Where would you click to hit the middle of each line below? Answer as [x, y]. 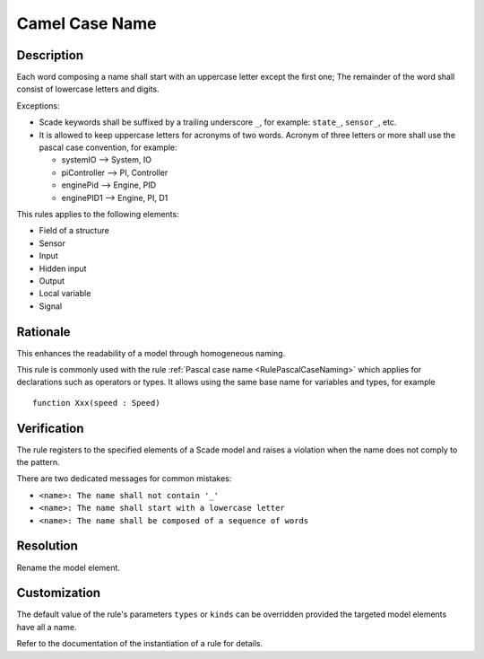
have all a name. [47, 627]
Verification [50, 428]
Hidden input [63, 268]
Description [50, 55]
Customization [59, 593]
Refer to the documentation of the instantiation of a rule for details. [140, 644]
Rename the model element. [69, 567]
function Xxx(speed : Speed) [96, 403]
